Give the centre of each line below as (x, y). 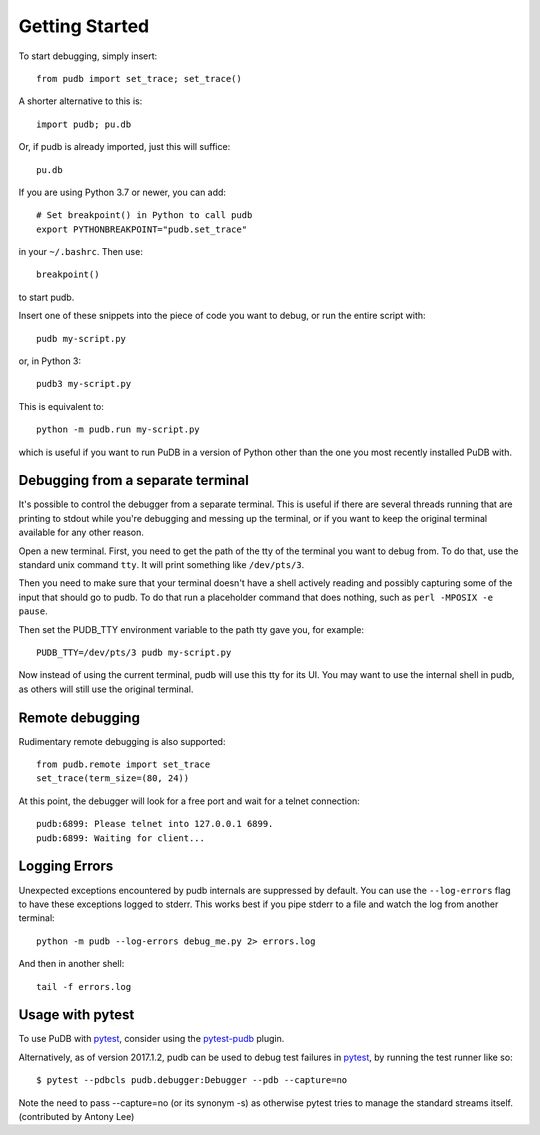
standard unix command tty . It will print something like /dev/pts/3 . (161, 565)
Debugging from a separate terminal (133, 480)
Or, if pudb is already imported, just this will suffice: (124, 147)
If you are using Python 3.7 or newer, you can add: (122, 192)
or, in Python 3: (50, 361)
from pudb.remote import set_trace (123, 764)
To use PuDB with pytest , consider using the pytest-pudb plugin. (151, 1039)
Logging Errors (66, 866)
